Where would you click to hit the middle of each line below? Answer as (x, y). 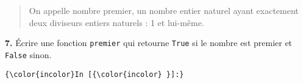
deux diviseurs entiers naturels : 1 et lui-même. (116, 22)
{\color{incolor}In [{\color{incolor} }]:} (94, 74)
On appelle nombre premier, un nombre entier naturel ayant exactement (164, 10)
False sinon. (28, 54)
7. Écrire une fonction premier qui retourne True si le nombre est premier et (149, 43)
